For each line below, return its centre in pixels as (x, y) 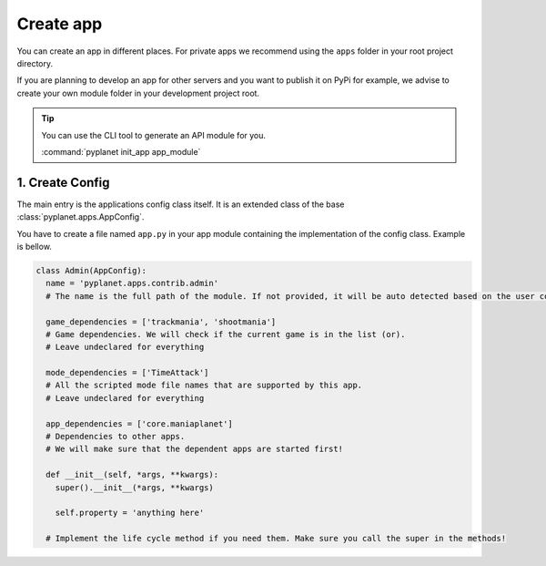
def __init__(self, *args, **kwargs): (132, 475)
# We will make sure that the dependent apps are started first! (195, 449)
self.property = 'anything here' (130, 513)
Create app (60, 24)
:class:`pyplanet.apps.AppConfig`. (81, 217)
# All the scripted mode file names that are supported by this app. (204, 386)
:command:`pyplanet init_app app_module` (121, 151)
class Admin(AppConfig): (91, 270)
